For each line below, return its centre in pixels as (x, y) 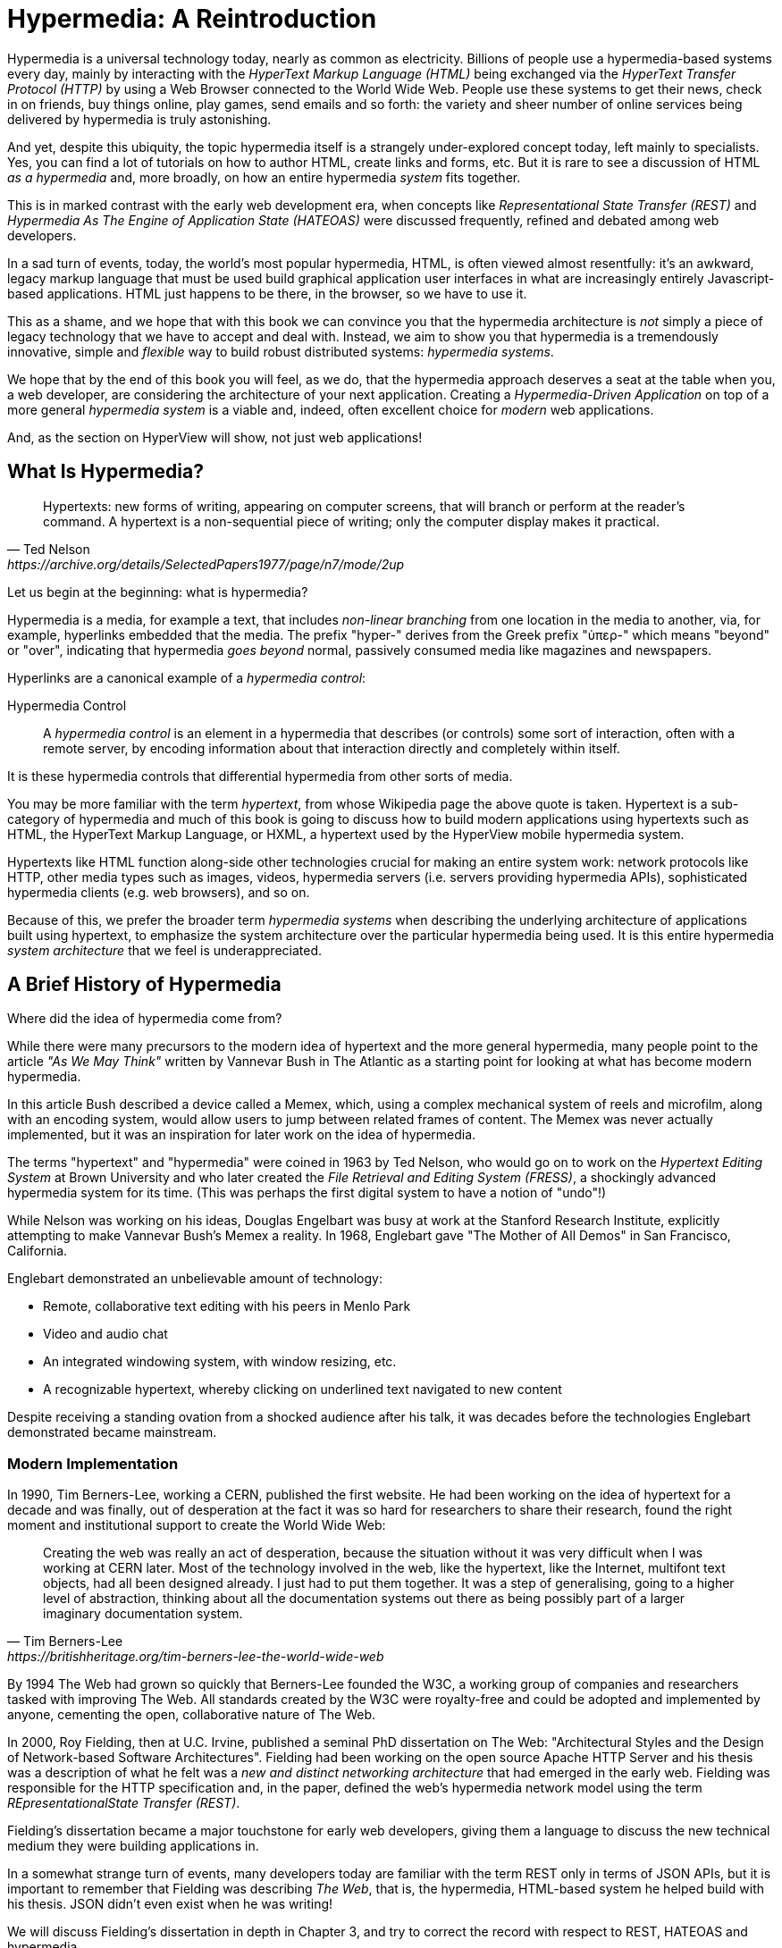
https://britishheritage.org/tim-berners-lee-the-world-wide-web (196, 1657)
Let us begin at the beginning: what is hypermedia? (158, 592)
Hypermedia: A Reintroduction (192, 19)
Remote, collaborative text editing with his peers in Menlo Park (227, 1306)
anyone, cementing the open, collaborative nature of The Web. (191, 1715)
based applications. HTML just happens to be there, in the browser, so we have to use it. (267, 293)
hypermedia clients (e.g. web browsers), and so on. (159, 892)
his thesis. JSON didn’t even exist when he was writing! (170, 1904)
